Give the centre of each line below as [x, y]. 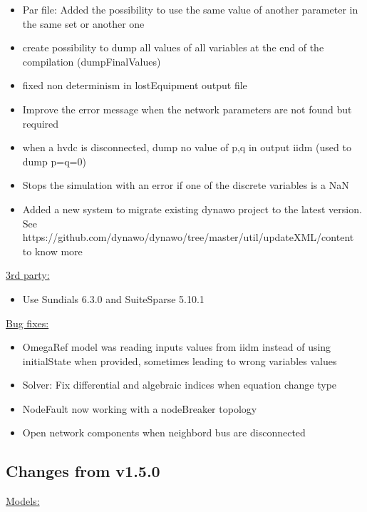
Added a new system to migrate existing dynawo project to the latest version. [192, 209]
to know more [52, 251]
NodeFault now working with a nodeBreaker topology [140, 408]
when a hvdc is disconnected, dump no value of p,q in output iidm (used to [187, 147]
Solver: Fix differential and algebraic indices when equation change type [180, 385]
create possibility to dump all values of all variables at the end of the [173, 47]
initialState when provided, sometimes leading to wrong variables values [180, 360]
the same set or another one [83, 23]
